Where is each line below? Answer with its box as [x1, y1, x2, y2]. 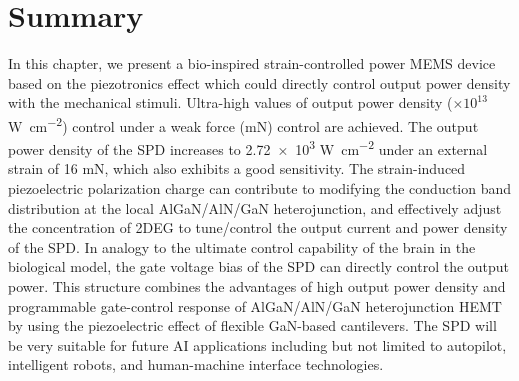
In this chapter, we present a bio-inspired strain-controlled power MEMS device [8, 53, 496, 74]
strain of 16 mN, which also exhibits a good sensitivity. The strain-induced [8, 158, 466, 179]
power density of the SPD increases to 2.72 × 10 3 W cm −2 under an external [8, 136, 488, 159]
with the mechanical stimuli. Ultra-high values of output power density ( [8, 92, 453, 113]
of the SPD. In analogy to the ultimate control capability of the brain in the [8, 236, 476, 257]
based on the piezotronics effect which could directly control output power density [8, 72, 511, 93]
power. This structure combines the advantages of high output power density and [8, 275, 506, 296]
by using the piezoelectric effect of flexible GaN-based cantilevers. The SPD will [8, 315, 497, 336]
